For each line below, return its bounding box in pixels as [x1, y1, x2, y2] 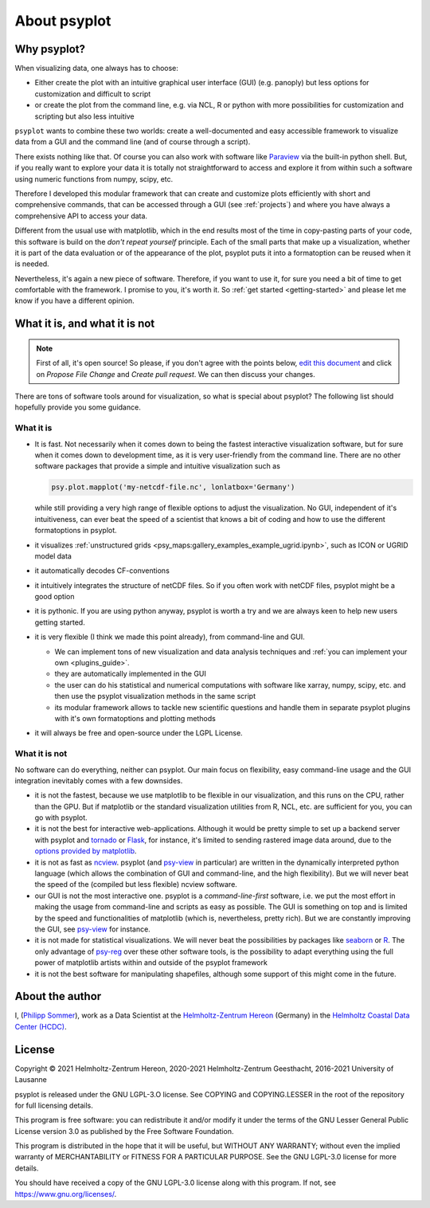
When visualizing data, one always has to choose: [14, 64, 179, 73]
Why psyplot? [14, 42, 86, 56]
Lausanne [14, 1075, 48, 1084]
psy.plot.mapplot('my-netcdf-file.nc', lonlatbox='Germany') [51, 483, 295, 492]
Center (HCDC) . [14, 1022, 67, 1031]
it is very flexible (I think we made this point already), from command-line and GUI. [34, 632, 306, 641]
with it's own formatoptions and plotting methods [54, 713, 217, 723]
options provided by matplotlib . [34, 846, 137, 856]
